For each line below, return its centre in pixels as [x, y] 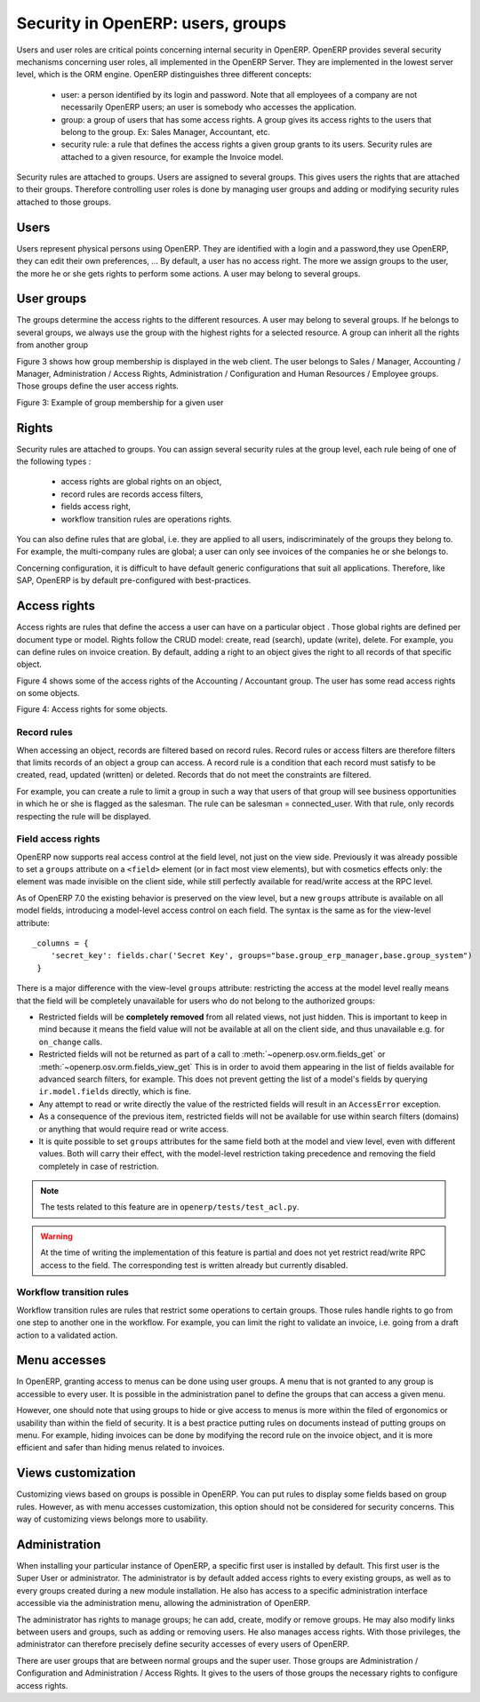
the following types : [54, 461]
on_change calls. [70, 1042]
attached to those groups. [64, 202]
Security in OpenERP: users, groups [152, 23]
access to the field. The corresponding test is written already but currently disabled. [194, 1265]
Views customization [76, 1473]
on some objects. [48, 693]
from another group [52, 345]
